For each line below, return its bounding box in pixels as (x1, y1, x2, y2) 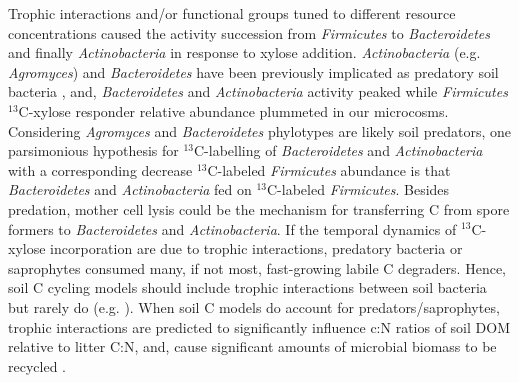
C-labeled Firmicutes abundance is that (207, 159, 451, 180)
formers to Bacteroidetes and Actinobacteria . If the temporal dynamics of (8, 218, 457, 239)
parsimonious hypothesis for (8, 140, 179, 161)
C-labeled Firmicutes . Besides (267, 179, 450, 200)
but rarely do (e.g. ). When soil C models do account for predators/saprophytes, (8, 296, 500, 317)
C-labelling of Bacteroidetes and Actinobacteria (193, 140, 483, 161)
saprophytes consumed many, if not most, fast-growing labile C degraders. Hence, (8, 257, 506, 278)
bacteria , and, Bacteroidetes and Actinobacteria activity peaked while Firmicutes (8, 81, 508, 102)
